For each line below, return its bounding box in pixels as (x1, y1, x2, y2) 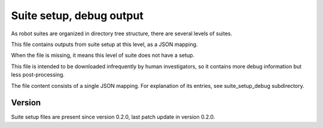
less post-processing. (11, 71, 65, 78)
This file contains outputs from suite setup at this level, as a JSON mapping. (11, 41, 198, 48)
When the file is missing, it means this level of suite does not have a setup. (11, 51, 194, 59)
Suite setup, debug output (11, 9, 144, 22)
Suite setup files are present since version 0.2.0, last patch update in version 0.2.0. (11, 114, 215, 121)
